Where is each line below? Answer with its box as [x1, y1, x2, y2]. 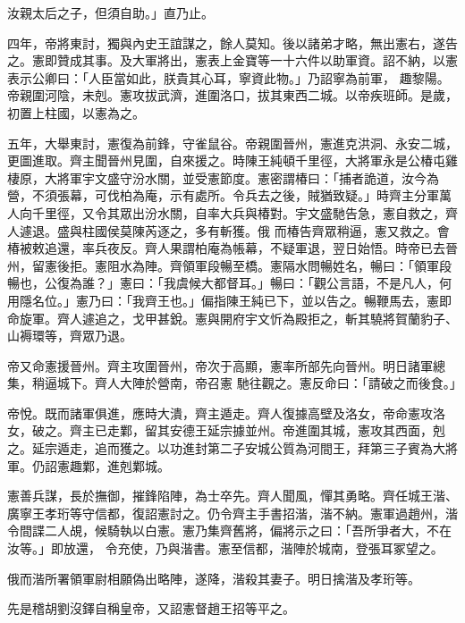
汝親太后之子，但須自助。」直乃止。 [7, 4, 214, 21]
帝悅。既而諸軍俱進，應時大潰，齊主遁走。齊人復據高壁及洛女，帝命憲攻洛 [7, 403, 445, 422]
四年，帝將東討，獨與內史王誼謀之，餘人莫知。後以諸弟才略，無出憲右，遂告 [7, 33, 458, 52]
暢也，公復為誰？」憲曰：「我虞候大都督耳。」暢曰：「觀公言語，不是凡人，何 [7, 274, 452, 292]
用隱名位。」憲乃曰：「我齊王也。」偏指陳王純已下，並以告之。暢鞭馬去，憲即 [7, 290, 452, 309]
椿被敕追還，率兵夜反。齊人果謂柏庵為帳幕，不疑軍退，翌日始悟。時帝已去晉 [7, 239, 458, 257]
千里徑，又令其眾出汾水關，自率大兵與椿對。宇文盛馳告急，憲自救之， [31, 203, 445, 222]
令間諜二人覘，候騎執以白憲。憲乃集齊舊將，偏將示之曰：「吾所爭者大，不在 [7, 521, 452, 540]
